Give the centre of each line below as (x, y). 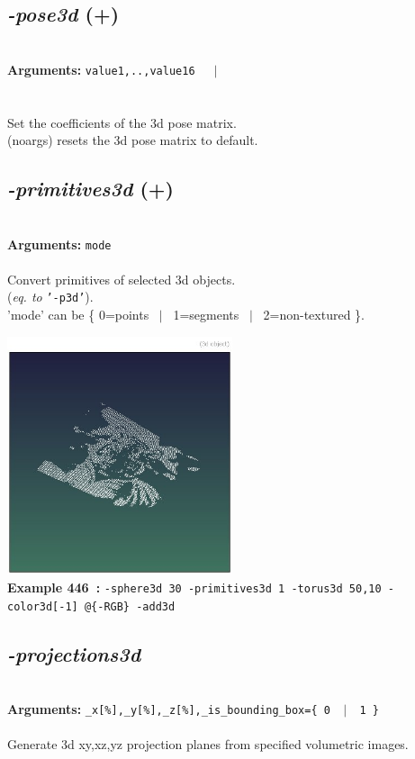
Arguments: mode (59, 244)
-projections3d (74, 653)
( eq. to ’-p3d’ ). (50, 297)
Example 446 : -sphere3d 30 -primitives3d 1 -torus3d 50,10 (194, 587)
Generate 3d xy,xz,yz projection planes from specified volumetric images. (208, 744)
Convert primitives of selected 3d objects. (122, 279)
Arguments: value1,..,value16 (101, 69)
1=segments (206, 315)
